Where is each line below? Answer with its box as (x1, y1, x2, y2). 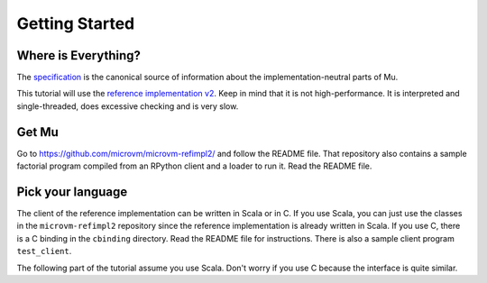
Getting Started (16, 14, 135, 33)
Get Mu (16, 124, 59, 140)
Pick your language (16, 184, 128, 199)
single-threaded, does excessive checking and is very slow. (16, 100, 239, 112)
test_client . (16, 246, 72, 257)
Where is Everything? (16, 48, 142, 63)
